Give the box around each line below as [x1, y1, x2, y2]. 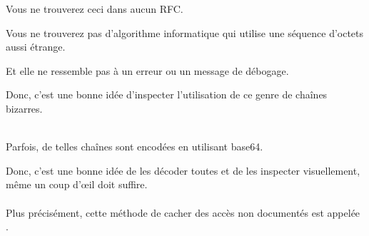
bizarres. [6, 101, 43, 116]
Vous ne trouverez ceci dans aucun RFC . [6, 1, 183, 16]
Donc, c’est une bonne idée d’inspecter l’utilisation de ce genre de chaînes [6, 87, 328, 102]
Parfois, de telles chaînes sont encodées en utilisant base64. [6, 139, 263, 154]
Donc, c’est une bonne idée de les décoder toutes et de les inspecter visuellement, [6, 163, 360, 178]
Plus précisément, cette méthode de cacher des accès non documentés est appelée [6, 205, 360, 220]
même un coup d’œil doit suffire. [6, 177, 148, 192]
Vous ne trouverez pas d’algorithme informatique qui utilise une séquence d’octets [6, 25, 364, 40]
